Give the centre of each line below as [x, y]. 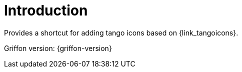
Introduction [46, 10]
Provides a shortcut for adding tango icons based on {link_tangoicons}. [121, 32]
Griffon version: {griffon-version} [58, 48]
